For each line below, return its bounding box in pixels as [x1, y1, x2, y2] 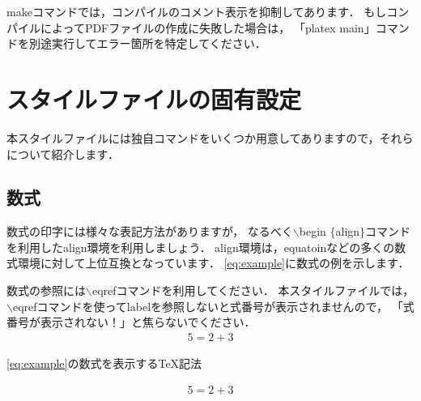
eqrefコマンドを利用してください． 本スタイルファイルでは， [91, 282, 415, 299]
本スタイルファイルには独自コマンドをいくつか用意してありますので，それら [6, 129, 414, 146]
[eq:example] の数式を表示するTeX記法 [6, 354, 202, 371]
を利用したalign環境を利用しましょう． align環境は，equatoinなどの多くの [6, 238, 395, 255]
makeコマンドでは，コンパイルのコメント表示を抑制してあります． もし [6, 3, 387, 19]
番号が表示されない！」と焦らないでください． [6, 314, 256, 331]
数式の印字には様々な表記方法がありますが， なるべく [6, 223, 293, 240]
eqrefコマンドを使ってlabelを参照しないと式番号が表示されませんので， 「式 [12, 297, 415, 314]
